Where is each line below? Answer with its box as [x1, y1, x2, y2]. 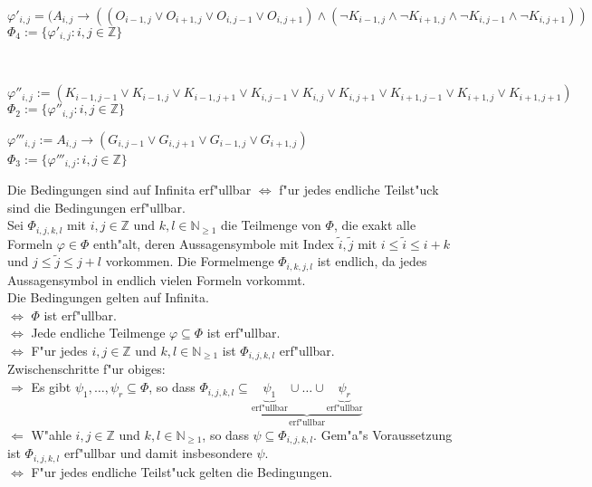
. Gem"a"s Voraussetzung [313, 425, 453, 444]
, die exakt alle [333, 215, 416, 234]
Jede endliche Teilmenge [31, 323, 166, 342]
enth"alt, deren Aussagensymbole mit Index [92, 234, 334, 253]
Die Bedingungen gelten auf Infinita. [7, 288, 209, 307]
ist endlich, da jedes [317, 252, 427, 271]
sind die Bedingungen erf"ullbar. [7, 197, 186, 216]
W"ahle [31, 425, 72, 444]
